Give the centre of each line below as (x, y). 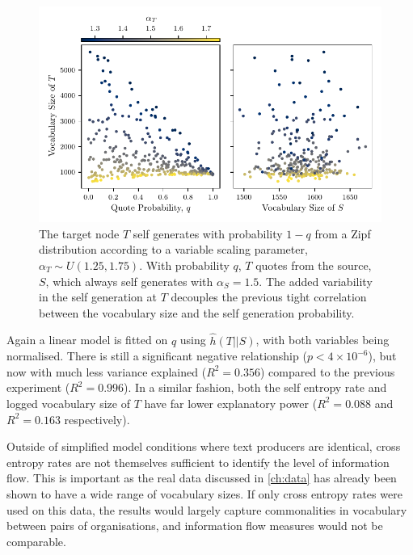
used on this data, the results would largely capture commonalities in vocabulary (207, 509)
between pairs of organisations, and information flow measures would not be (195, 526)
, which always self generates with (129, 281)
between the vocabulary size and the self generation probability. (197, 312)
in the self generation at (98, 297)
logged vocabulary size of (68, 403)
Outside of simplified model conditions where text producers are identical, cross (204, 446)
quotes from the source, (314, 265)
